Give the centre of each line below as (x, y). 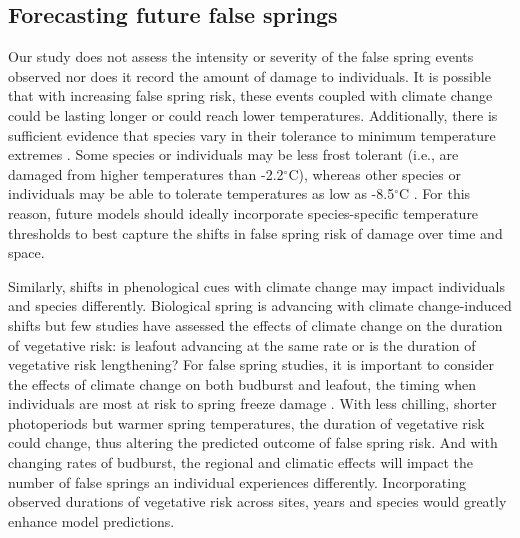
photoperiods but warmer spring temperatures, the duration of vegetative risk (246, 422)
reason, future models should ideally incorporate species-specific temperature (243, 212)
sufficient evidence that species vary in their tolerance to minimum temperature (252, 134)
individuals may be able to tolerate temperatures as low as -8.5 (201, 193)
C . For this (435, 193)
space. (26, 252)
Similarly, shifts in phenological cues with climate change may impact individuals (256, 285)
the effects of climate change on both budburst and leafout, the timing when (242, 383)
